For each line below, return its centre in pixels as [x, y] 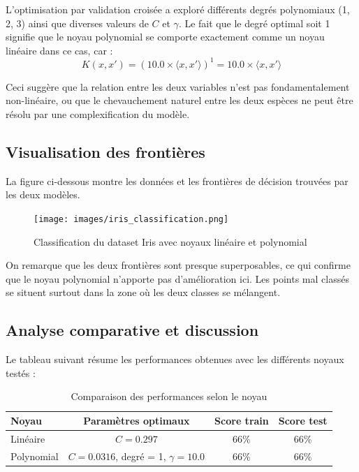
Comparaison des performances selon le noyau [169, 396]
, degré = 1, [141, 456]
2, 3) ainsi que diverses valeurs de [77, 23]
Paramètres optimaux [137, 421]
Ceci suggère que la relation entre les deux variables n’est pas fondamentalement [178, 86]
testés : [21, 373]
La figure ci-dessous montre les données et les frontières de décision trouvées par [177, 180]
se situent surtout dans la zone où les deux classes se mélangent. [143, 292]
